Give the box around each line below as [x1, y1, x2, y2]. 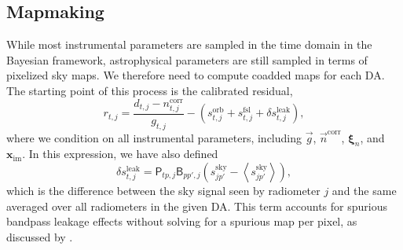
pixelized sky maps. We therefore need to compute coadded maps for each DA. [6, 67, 385, 83]
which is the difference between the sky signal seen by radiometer [6, 182, 321, 199]
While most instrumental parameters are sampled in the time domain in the [6, 36, 372, 53]
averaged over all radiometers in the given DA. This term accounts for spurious [6, 197, 387, 214]
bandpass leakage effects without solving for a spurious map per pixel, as [6, 213, 357, 230]
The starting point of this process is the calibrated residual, [6, 82, 293, 98]
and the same [332, 182, 397, 199]
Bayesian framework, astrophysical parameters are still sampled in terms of [6, 51, 368, 68]
